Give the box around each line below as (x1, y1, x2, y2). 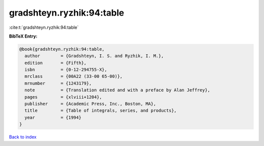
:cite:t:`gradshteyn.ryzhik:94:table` (9, 24, 79, 30)
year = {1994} (24, 115, 82, 120)
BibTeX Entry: (9, 33, 38, 39)
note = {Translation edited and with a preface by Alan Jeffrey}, (24, 87, 210, 93)
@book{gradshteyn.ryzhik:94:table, (19, 46, 105, 52)
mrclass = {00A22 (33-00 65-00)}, (24, 74, 123, 79)
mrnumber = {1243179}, (24, 81, 92, 86)
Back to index (9, 134, 37, 140)
